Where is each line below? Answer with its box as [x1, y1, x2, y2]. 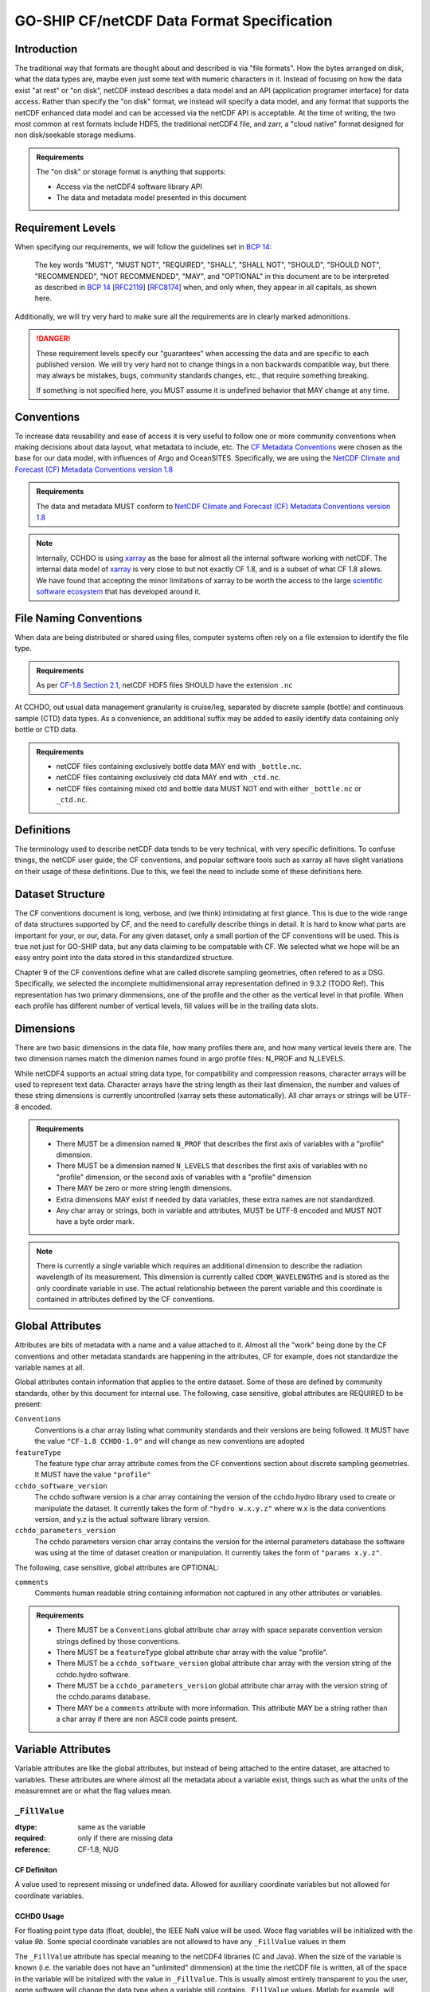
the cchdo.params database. [56, 1692, 150, 1701]
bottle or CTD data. [14, 725, 78, 735]
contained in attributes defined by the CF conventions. [36, 1295, 215, 1304]
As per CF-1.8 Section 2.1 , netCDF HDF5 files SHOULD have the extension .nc [36, 680, 294, 690]
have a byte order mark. [56, 1217, 135, 1226]
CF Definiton [14, 1865, 57, 1874]
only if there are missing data [77, 1833, 174, 1843]
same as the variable [77, 1822, 147, 1832]
